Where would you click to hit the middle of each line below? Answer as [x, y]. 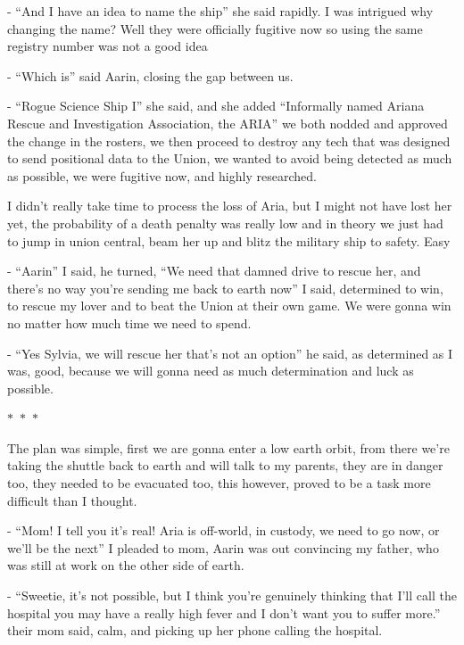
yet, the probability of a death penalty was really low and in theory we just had [225, 223]
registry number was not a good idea [108, 46]
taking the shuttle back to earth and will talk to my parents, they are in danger [225, 465]
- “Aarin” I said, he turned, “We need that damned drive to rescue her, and [214, 271]
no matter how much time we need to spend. [129, 322]
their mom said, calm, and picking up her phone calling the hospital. [195, 630]
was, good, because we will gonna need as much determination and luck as [211, 371]
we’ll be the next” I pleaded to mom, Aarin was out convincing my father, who [223, 547]
